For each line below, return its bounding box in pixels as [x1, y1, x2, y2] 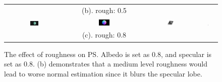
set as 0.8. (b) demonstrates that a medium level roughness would [4, 58, 208, 69]
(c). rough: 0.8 [82, 29, 127, 40]
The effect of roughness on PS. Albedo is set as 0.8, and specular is [4, 48, 212, 59]
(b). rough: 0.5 [82, 4, 127, 15]
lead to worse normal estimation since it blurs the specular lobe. [4, 68, 202, 78]
